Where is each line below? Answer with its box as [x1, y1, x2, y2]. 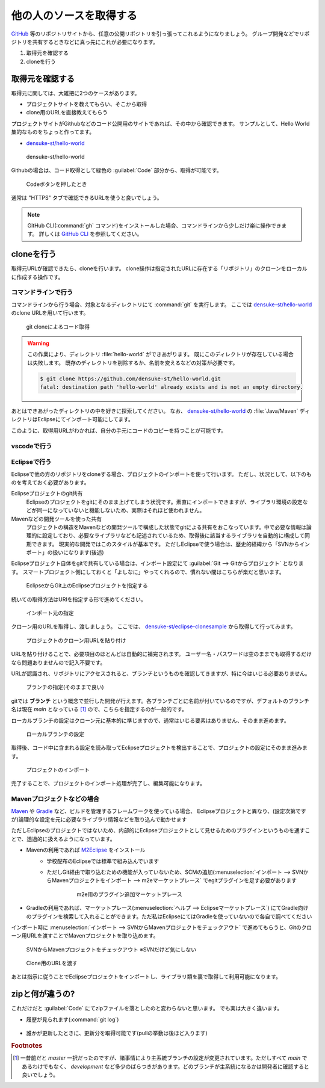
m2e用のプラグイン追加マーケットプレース [76, 891, 183, 898]
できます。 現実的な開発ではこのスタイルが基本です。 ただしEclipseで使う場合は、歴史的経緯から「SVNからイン [31, 540, 310, 548]
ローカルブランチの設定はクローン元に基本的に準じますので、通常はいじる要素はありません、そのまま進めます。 [11, 717, 289, 724]
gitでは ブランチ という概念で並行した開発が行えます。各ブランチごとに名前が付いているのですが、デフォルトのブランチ [11, 697, 310, 704]
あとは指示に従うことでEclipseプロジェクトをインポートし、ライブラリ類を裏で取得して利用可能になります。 [11, 973, 282, 980]
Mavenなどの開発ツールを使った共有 [11, 515, 102, 522]
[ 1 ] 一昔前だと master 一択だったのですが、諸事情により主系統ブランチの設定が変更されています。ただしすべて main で [13, 1054, 308, 1062]
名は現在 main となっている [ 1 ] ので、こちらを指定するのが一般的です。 [11, 706, 188, 713]
